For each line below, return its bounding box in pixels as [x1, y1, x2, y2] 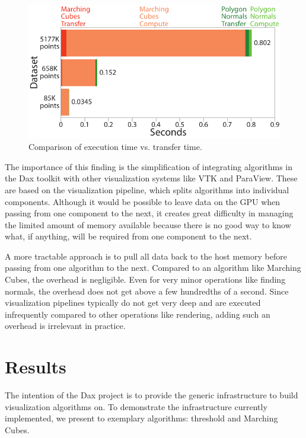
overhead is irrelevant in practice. [5, 319, 126, 332]
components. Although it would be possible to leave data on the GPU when [5, 195, 280, 207]
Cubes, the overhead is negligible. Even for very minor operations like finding [5, 273, 286, 286]
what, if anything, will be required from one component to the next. [5, 230, 252, 242]
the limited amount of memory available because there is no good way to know [5, 218, 291, 231]
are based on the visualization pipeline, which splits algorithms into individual [5, 183, 289, 196]
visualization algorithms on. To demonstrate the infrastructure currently [5, 400, 267, 413]
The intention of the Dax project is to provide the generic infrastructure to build [5, 389, 298, 401]
